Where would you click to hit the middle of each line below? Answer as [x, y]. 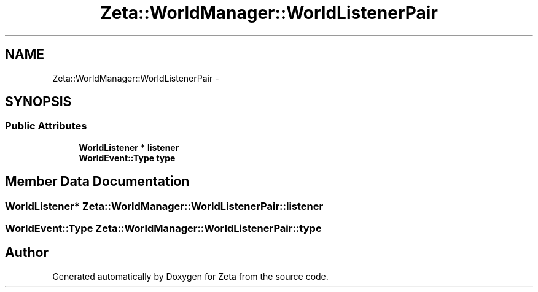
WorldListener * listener [129, 147]
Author [27, 253]
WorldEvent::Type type [127, 158]
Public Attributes [46, 126]
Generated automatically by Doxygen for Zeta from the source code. [190, 276]
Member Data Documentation [97, 182]
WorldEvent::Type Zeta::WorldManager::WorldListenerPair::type [163, 229]
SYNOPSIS [38, 102]
